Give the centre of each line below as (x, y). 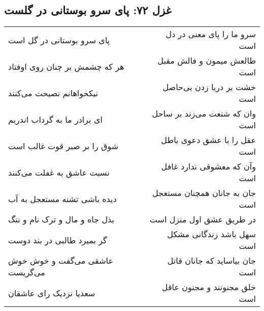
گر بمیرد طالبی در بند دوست (58, 240)
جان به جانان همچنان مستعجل (204, 193)
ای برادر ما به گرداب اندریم (55, 119)
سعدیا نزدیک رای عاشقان (52, 293)
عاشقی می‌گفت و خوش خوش (61, 261)
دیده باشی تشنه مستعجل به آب (62, 199)
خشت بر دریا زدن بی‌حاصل (209, 87)
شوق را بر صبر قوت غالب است (63, 146)
